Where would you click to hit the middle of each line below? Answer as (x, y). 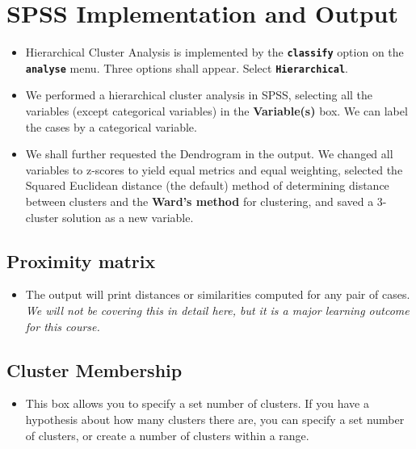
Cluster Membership (95, 369)
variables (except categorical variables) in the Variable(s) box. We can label (216, 111)
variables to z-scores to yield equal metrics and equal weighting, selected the (214, 169)
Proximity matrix (81, 260)
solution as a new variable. (128, 217)
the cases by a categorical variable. (111, 126)
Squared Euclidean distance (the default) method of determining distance (207, 185)
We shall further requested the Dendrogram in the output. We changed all (209, 154)
